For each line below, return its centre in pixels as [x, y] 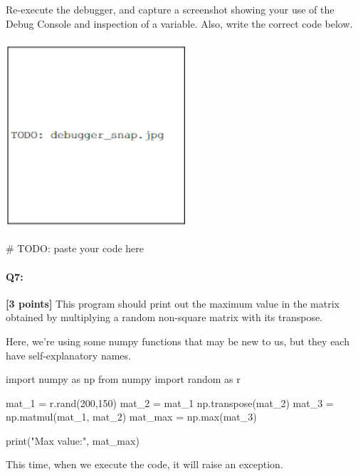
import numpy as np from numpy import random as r [123, 379]
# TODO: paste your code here [75, 248]
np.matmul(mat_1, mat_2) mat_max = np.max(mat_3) [131, 417]
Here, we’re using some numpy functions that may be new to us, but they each [178, 341]
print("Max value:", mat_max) [73, 440]
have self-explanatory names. [68, 355]
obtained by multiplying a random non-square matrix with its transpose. [164, 317]
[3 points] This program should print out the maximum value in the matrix [173, 303]
